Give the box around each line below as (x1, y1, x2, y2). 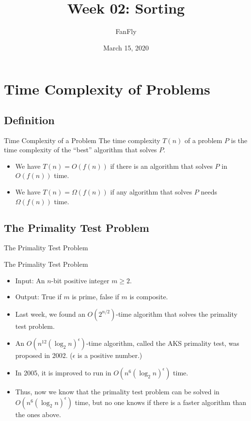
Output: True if (15, 291, 62, 302)
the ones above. (15, 409, 61, 419)
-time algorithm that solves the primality (116, 308, 237, 319)
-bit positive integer (51, 275, 110, 285)
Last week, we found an (15, 308, 85, 319)
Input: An (15, 275, 45, 285)
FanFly (115, 26, 137, 36)
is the (231, 135, 248, 145)
